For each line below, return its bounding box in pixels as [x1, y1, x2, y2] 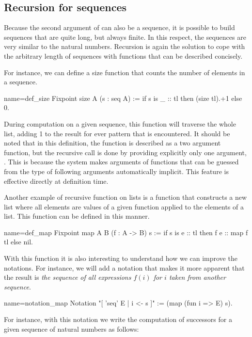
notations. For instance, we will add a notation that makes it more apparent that [4, 262, 245, 273]
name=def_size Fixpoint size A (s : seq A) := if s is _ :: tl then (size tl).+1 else [4, 93, 242, 103]
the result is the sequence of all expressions [4, 272, 131, 282]
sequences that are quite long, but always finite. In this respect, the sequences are [4, 32, 246, 42]
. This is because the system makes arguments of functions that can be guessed [4, 157, 239, 167]
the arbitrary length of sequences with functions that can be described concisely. [4, 50, 243, 61]
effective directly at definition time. [4, 176, 109, 186]
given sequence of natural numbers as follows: [4, 323, 139, 334]
